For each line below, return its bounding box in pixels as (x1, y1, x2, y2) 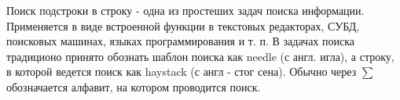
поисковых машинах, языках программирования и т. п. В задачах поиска (6, 33, 355, 49)
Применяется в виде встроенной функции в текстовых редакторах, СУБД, (6, 17, 360, 34)
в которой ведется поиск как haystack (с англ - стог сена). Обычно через (6, 63, 357, 80)
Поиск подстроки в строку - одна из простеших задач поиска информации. (6, 2, 365, 18)
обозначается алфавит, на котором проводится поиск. (6, 78, 261, 95)
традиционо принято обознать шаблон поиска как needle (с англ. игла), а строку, (6, 48, 394, 64)
